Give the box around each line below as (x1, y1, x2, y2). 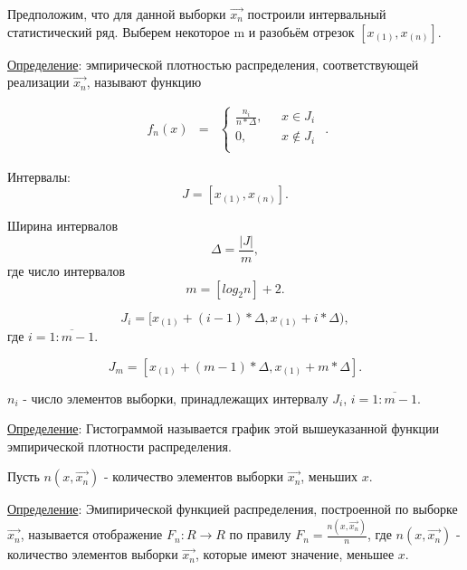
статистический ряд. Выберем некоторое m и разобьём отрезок (7, 22, 355, 41)
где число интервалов (7, 261, 126, 280)
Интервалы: (7, 166, 71, 185)
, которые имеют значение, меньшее (195, 545, 395, 564)
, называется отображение (20, 525, 163, 544)
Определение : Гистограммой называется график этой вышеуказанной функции (7, 419, 439, 438)
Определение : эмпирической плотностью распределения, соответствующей (7, 54, 419, 73)
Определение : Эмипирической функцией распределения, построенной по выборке (7, 499, 458, 518)
